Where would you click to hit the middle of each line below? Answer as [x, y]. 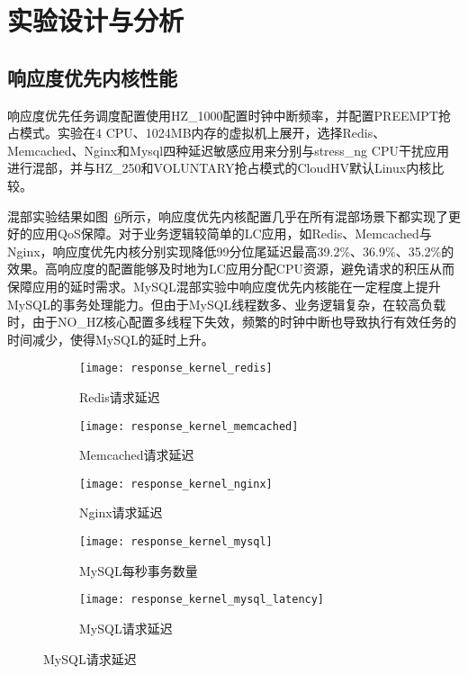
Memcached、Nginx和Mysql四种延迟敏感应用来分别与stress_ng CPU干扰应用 [228, 150]
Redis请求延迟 [120, 396]
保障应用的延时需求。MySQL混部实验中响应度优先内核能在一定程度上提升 [224, 286]
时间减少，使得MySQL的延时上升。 [111, 339]
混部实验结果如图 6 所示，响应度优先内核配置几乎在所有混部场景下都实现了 [228, 216]
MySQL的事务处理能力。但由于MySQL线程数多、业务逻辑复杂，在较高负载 [227, 304]
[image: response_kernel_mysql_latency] [202, 600]
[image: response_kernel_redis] [176, 368]
